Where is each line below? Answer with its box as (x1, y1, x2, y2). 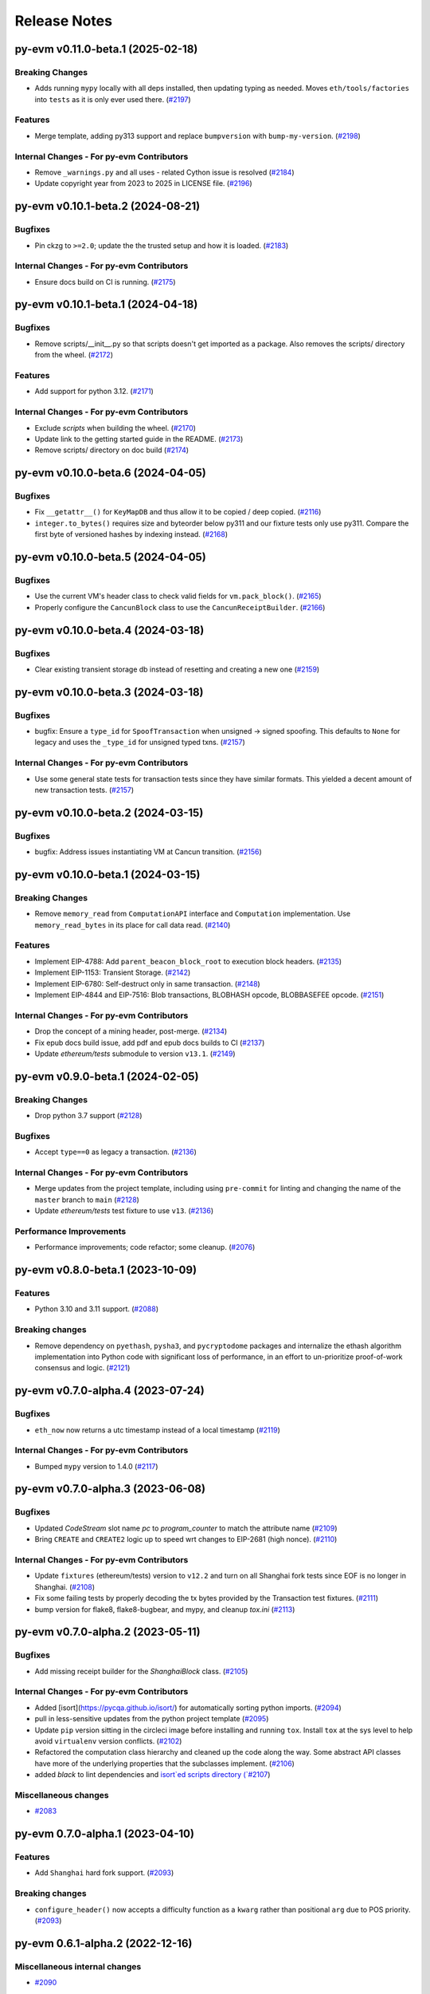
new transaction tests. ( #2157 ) (34, 786, 135, 794)
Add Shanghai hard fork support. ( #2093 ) (34, 1868, 174, 1878)
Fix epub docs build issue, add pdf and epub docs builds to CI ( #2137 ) (34, 1038, 265, 1047)
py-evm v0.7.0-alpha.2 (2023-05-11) (14, 1626, 201, 1639)
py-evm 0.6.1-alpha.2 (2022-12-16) (14, 1937, 193, 1950)
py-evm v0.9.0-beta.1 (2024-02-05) (14, 1070, 199, 1083)
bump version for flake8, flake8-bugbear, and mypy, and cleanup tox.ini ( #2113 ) (34, 1604, 295, 1614)
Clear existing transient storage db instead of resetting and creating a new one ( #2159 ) (34, 664, 320, 674)
